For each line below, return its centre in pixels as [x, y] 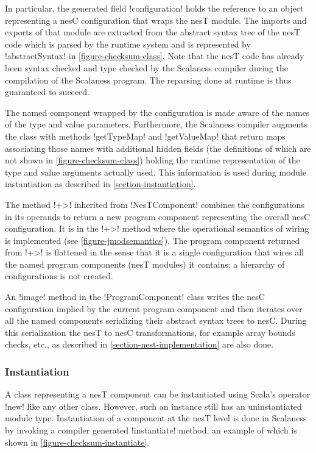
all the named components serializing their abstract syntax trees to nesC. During [156, 320]
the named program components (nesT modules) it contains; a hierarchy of [145, 264]
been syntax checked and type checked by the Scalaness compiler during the [146, 67]
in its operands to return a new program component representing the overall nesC [158, 216]
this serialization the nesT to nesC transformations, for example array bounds [150, 332]
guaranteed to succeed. [47, 92]
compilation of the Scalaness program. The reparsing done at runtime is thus [148, 80]
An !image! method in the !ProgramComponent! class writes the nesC [135, 297]
